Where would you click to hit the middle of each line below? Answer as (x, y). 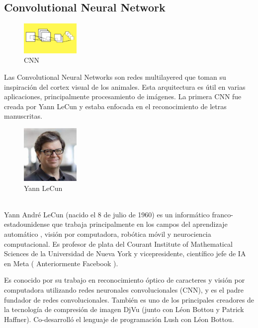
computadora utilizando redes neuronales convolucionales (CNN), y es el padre (124, 289)
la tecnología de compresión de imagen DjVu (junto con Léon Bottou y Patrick (124, 309)
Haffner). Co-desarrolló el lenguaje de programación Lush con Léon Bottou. (119, 319)
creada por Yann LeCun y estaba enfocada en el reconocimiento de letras (115, 106)
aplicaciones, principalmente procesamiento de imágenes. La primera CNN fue (123, 96)
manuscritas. (23, 116)
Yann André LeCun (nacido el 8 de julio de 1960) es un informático (107, 214)
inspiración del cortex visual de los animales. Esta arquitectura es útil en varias (125, 86)
